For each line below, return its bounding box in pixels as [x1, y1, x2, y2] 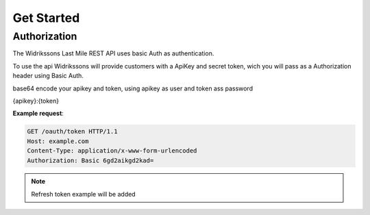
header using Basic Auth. [12, 72, 84, 80]
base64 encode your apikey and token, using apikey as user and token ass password [12, 84, 254, 92]
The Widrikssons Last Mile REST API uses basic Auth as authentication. [12, 49, 214, 58]
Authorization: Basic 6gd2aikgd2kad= [27, 156, 154, 164]
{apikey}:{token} [12, 97, 60, 105]
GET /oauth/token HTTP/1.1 [27, 127, 118, 136]
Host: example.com [27, 137, 89, 145]
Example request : [12, 110, 64, 118]
